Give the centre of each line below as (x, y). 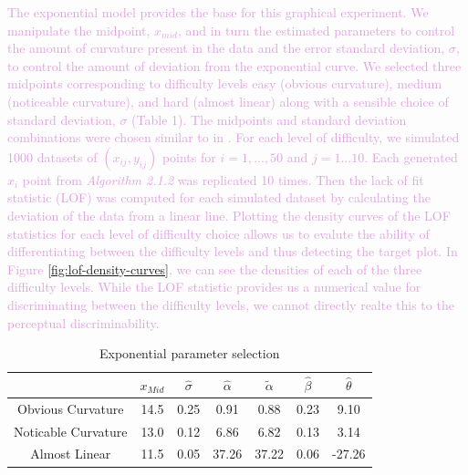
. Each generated (411, 156)
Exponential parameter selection (190, 353)
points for (189, 156)
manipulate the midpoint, (79, 30)
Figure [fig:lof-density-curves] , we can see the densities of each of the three (215, 268)
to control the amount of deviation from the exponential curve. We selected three (234, 65)
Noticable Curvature (71, 431)
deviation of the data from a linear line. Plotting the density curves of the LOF (229, 215)
